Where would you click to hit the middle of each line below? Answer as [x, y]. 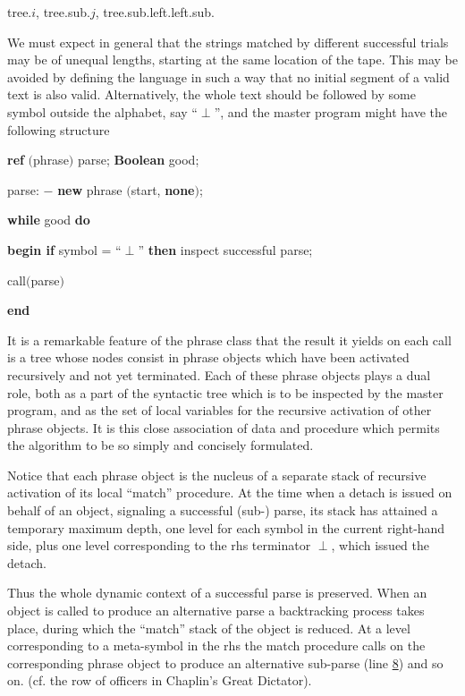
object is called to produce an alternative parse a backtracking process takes [216, 611]
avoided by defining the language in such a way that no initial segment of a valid [228, 76]
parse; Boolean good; [138, 160]
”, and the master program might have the [330, 111]
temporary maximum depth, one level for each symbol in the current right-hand [226, 527]
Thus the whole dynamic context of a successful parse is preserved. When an [217, 593]
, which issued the [380, 545]
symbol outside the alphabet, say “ [102, 111]
